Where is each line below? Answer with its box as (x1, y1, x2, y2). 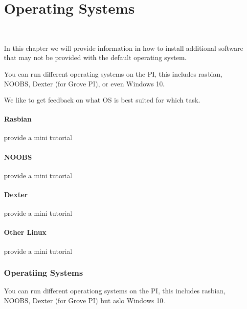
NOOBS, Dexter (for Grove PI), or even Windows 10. (4, 78, 165, 88)
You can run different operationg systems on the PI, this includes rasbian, (4, 286, 226, 296)
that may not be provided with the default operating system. (4, 52, 187, 62)
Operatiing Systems (4, 267, 83, 279)
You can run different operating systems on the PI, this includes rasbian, (4, 68, 223, 79)
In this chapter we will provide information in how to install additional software (4, 42, 243, 53)
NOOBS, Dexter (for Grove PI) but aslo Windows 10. (4, 295, 165, 306)
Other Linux (4, 227, 46, 237)
